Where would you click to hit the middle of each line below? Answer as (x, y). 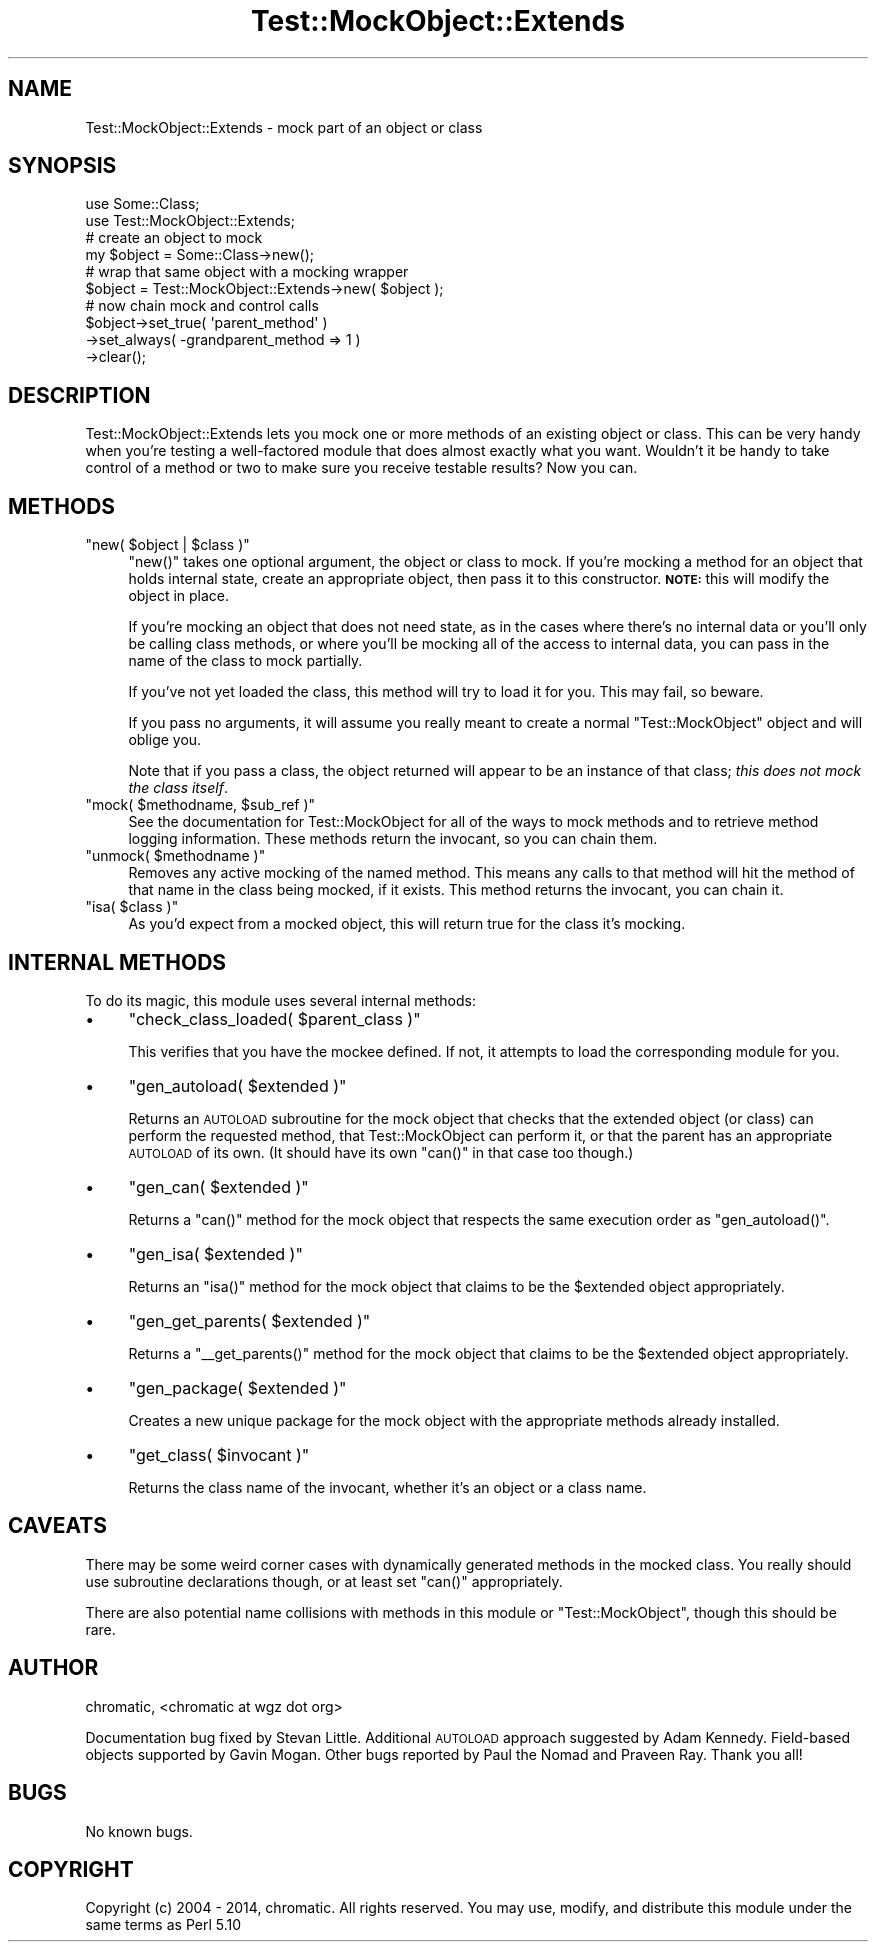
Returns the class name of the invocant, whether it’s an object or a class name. (387, 1487)
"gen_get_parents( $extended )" (249, 1320)
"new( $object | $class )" (167, 545)
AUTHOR (53, 1668)
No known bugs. (139, 1831)
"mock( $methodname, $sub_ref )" (200, 805)
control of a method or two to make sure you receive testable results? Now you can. (361, 468)
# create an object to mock (174, 238)
